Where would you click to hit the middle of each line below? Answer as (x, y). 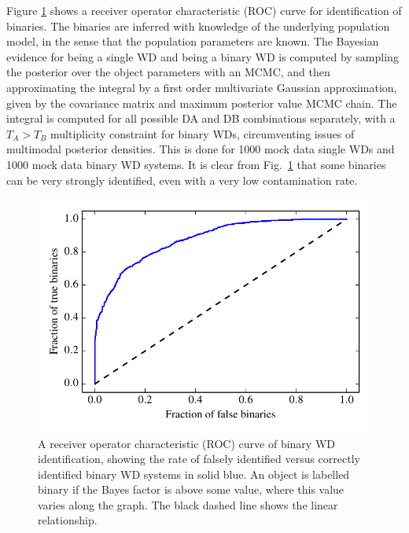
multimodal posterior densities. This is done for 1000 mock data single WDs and (201, 149)
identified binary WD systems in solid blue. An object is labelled (194, 474)
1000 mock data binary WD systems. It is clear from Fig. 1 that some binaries (196, 164)
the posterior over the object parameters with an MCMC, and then (168, 72)
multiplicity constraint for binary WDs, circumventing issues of (203, 133)
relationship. (68, 520)
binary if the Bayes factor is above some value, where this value (191, 489)
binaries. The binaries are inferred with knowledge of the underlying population (198, 26)
